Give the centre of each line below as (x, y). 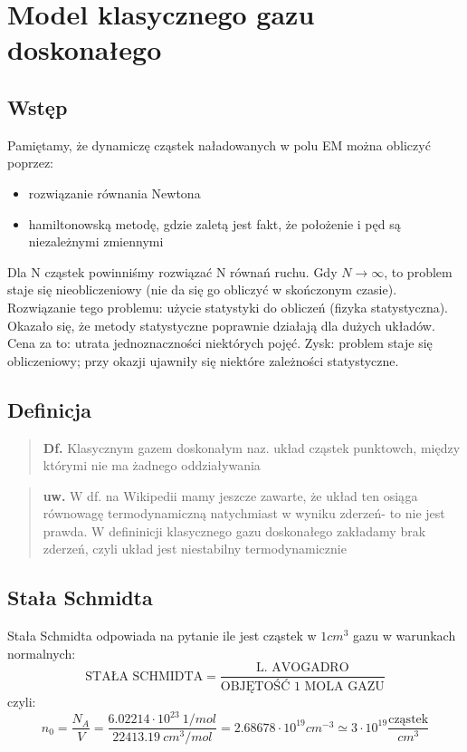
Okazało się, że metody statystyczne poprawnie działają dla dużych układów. (221, 325)
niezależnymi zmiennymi (96, 241)
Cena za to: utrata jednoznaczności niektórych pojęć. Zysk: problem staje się (220, 343)
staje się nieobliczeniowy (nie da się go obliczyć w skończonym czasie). (202, 289)
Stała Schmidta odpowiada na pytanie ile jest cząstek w (162, 636)
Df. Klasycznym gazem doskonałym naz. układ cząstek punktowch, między (252, 447)
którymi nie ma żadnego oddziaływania (152, 465)
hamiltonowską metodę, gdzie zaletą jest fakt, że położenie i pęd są (214, 223)
